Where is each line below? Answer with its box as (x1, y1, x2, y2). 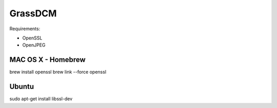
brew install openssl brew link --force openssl (9, 69, 107, 75)
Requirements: (9, 26, 41, 32)
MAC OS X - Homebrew (9, 55, 86, 64)
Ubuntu (9, 82, 34, 91)
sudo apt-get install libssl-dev (9, 96, 73, 102)
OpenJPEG (22, 42, 46, 48)
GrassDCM (9, 8, 57, 19)
